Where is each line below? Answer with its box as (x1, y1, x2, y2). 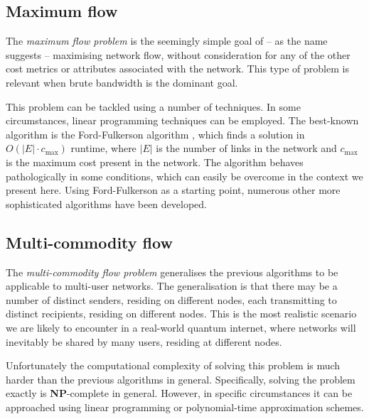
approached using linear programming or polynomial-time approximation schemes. (6, 399, 364, 414)
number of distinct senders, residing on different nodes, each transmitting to (6, 292, 337, 307)
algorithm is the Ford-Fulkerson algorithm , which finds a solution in (6, 126, 305, 141)
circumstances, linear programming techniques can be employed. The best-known (6, 113, 359, 128)
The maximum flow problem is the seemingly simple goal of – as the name (6, 33, 328, 48)
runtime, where (70, 141, 137, 156)
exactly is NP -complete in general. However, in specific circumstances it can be (6, 386, 353, 401)
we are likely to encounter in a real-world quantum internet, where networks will (6, 320, 356, 334)
